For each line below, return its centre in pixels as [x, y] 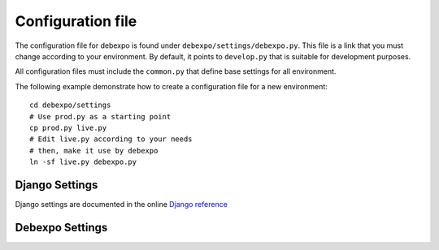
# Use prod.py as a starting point [100, 116]
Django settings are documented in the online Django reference [121, 204]
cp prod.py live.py [68, 127]
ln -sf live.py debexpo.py [83, 162]
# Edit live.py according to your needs [111, 139]
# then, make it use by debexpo [94, 151]
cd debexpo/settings [70, 105]
